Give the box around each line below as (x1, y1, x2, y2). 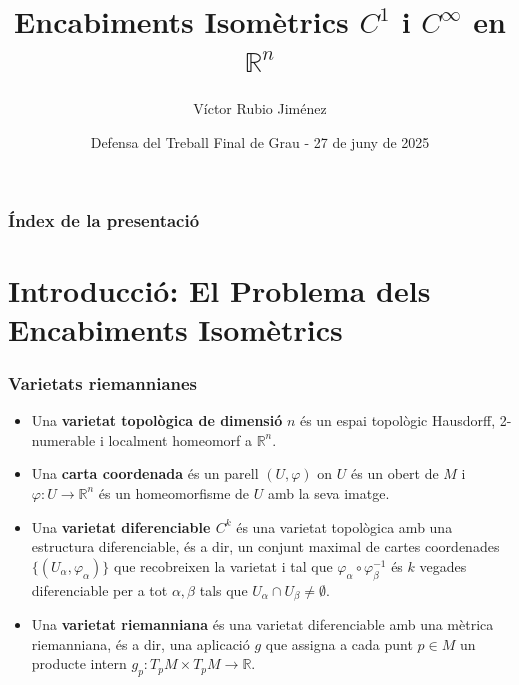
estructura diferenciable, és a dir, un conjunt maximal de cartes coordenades (31, 536, 500, 557)
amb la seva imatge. (267, 482, 390, 503)
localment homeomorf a (108, 429, 252, 450)
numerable (31, 429, 96, 450)
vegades (419, 555, 467, 576)
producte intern (31, 653, 127, 674)
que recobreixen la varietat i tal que (114, 555, 333, 576)
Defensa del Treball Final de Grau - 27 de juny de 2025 (90, 131, 430, 152)
